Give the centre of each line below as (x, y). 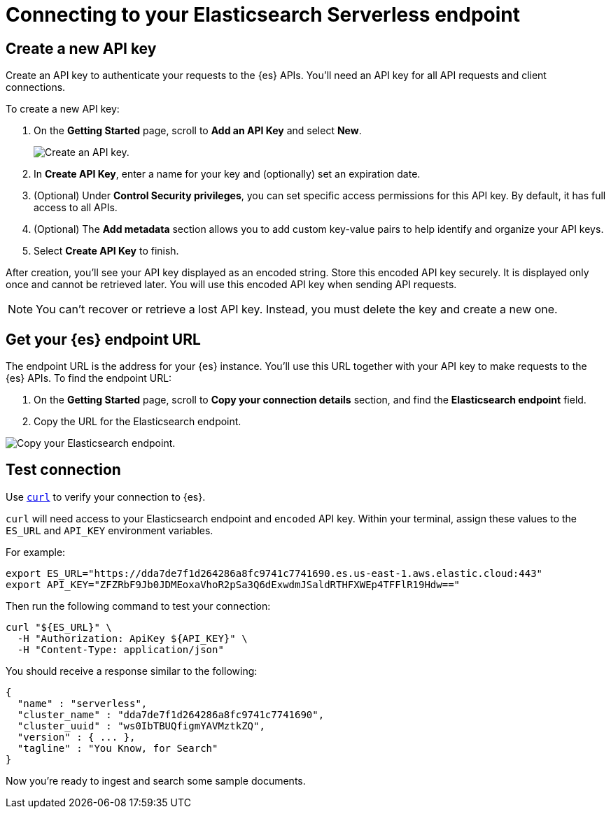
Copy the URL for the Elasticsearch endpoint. (138, 422)
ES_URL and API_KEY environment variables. (110, 530)
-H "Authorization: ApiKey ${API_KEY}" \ (132, 638)
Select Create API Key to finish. (106, 251)
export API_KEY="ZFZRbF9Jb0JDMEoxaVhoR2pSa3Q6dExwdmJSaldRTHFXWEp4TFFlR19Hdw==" (233, 584)
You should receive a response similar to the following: (132, 671)
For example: (36, 552)
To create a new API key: (63, 109)
